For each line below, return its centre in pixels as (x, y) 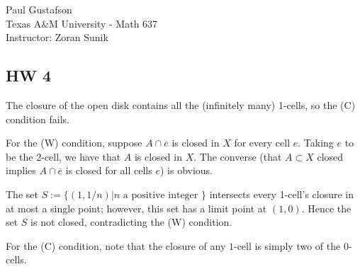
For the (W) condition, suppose (74, 143)
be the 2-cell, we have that (63, 156)
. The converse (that (238, 156)
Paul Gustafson (39, 9)
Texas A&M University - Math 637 (82, 23)
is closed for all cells (109, 170)
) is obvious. (186, 170)
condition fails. (38, 119)
